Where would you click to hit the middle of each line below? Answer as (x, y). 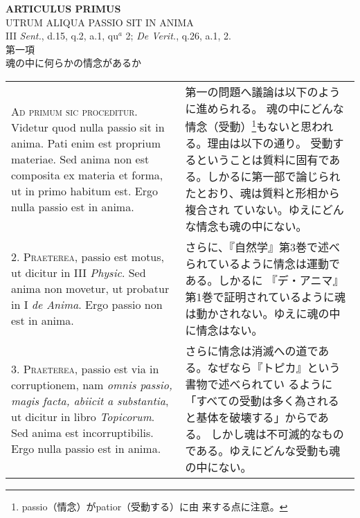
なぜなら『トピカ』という (274, 368)
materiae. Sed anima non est (80, 159)
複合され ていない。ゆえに (253, 210)
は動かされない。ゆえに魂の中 (263, 314)
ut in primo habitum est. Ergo (84, 190)
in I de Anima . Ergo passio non (87, 304)
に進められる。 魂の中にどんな (264, 108)
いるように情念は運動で (279, 264)
